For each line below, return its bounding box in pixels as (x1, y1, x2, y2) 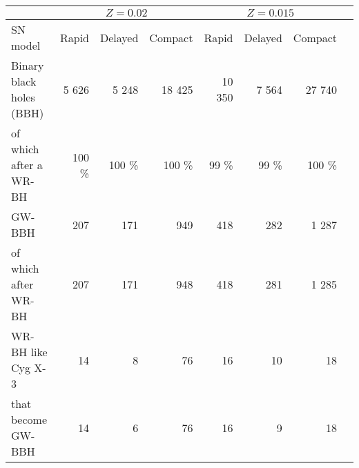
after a (11, 157, 43, 173)
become (11, 411, 47, 427)
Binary (11, 57, 44, 73)
